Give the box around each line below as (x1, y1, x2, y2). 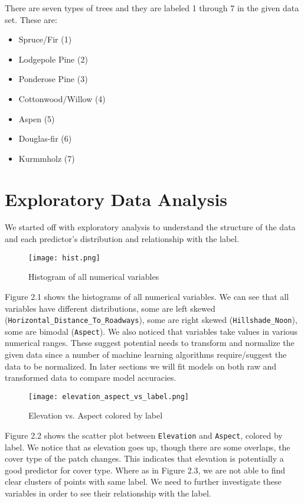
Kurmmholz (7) (18, 152, 75, 164)
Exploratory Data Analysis (5, 187, 228, 211)
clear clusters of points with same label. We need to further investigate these (5, 475, 282, 488)
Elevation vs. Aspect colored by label (28, 409, 163, 422)
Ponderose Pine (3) (18, 73, 88, 85)
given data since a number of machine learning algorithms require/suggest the (5, 348, 287, 360)
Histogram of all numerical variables (28, 270, 159, 283)
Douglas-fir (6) (18, 132, 72, 145)
